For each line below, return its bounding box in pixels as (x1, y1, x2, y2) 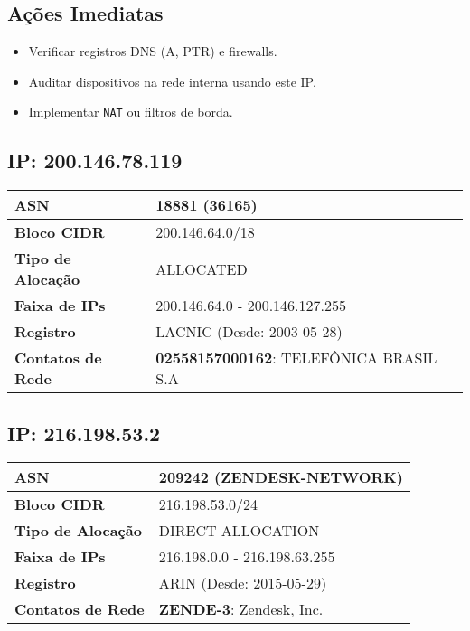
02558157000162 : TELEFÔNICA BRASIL (155, 347, 437, 369)
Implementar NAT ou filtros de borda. (28, 102, 233, 121)
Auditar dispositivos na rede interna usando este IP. (28, 71, 316, 90)
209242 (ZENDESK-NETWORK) (158, 466, 403, 488)
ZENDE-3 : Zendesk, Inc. (158, 598, 324, 620)
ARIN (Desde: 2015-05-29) (158, 572, 327, 594)
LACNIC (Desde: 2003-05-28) (155, 321, 343, 343)
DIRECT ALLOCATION (158, 520, 320, 542)
